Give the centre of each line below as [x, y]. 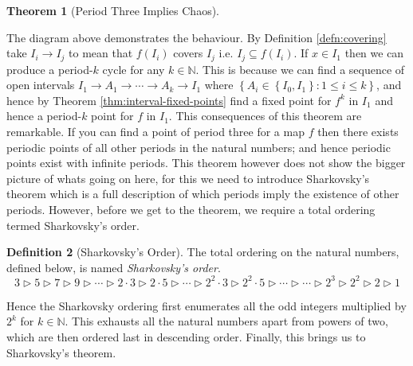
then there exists [358, 132]
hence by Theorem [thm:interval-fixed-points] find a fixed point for [169, 100]
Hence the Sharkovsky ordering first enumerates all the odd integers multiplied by [206, 305]
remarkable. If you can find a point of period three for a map [155, 132]
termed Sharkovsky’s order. [73, 225]
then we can [374, 53]
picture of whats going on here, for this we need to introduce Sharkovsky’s [188, 178]
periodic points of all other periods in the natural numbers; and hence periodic [199, 147]
